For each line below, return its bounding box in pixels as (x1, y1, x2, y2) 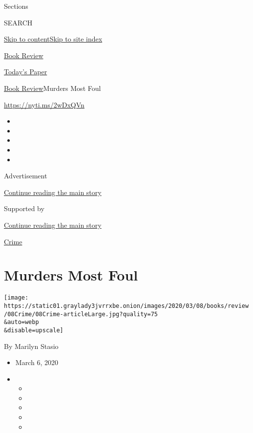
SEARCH (4, 17, 33, 27)
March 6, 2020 (15, 357, 58, 368)
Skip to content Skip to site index (4, 34, 103, 44)
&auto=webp (4, 319, 39, 326)
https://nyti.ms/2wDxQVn (4, 99, 84, 109)
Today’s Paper (4, 66, 47, 77)
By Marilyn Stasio (4, 341, 59, 351)
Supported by (4, 203, 44, 214)
